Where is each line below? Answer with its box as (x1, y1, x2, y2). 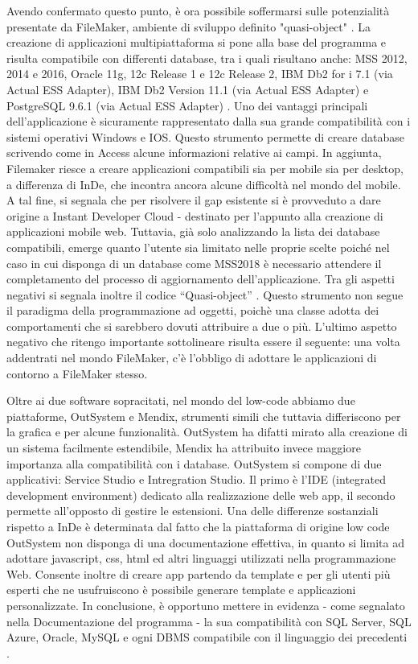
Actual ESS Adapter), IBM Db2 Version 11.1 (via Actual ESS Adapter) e (6, 80, 369, 97)
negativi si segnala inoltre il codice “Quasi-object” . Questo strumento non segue (6, 286, 404, 303)
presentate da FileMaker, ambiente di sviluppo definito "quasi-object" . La (6, 18, 371, 35)
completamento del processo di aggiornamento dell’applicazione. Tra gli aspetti (6, 270, 395, 287)
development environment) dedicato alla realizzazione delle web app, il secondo (6, 486, 395, 503)
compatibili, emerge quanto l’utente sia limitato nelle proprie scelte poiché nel (6, 238, 390, 255)
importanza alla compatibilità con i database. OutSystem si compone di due (6, 455, 382, 472)
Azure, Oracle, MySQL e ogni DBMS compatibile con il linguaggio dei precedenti (6, 629, 408, 645)
